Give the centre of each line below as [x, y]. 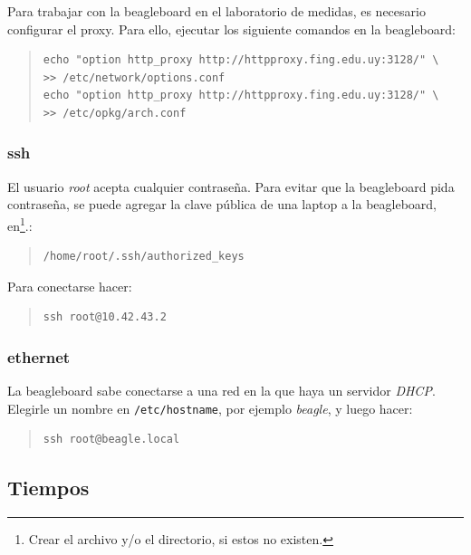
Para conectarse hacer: [70, 286]
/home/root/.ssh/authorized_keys [144, 257]
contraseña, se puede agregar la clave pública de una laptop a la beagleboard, [222, 204]
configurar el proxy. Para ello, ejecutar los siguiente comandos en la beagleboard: [231, 29]
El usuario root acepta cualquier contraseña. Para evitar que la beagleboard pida [231, 186]
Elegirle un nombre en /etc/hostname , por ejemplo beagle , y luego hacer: [210, 408]
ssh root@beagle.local [111, 440]
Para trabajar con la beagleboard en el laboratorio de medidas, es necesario [216, 11]
